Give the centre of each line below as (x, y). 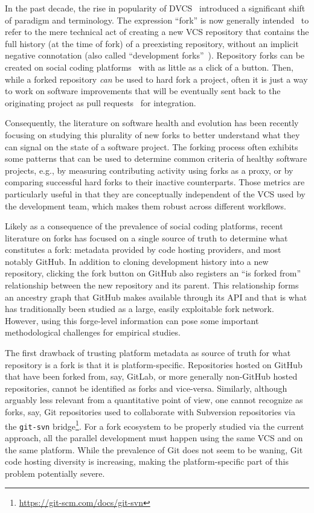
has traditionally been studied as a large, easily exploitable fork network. (139, 309)
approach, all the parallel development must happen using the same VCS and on (154, 437)
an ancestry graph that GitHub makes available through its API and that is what (156, 297)
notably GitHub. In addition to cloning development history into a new (137, 261)
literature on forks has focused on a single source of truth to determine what (146, 237)
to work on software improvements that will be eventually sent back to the (143, 91)
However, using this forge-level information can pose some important (132, 320)
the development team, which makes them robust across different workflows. (146, 206)
